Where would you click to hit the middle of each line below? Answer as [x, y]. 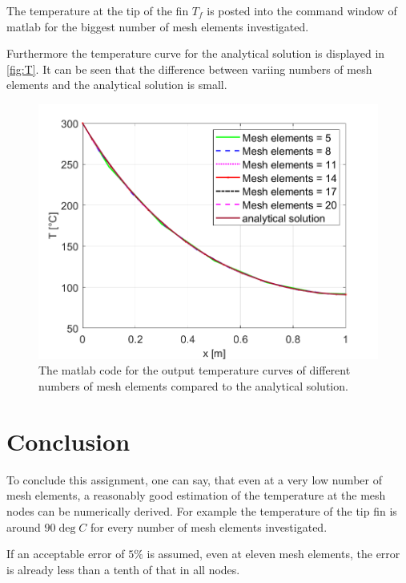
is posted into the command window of [302, 10]
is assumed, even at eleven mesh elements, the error [273, 554]
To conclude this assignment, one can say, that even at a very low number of [194, 479]
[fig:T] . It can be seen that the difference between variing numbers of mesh [189, 69]
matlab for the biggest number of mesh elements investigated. [158, 26]
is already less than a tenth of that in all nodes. [123, 569]
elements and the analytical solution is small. [117, 85]
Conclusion [68, 441]
